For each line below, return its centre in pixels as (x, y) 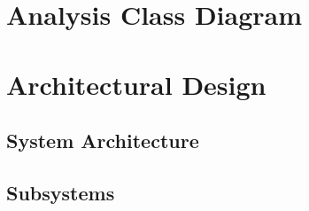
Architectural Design (136, 84)
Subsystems (61, 192)
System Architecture (103, 141)
